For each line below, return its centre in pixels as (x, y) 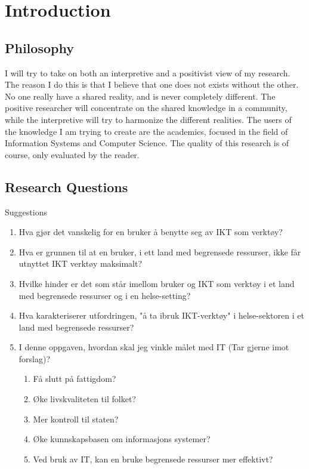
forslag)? (35, 358)
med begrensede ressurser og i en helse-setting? (105, 295)
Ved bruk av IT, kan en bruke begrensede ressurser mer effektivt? (153, 459)
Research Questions (67, 186)
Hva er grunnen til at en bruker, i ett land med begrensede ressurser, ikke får (160, 252)
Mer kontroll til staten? (76, 419)
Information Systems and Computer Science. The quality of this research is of (147, 143)
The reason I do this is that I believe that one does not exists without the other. (152, 84)
